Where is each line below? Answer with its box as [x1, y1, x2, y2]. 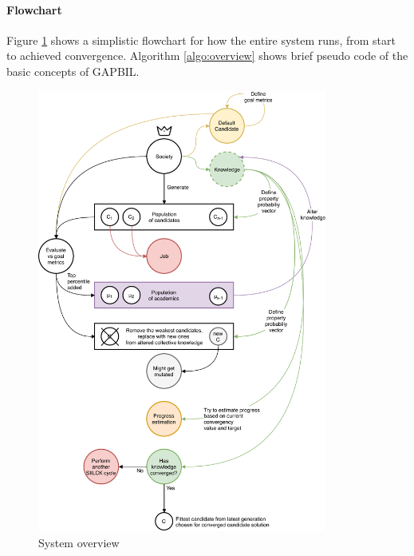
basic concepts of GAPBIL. [6, 62, 140, 79]
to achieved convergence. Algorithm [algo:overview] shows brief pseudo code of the [6, 47, 408, 64]
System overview [38, 534, 120, 551]
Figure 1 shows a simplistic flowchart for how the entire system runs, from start [6, 31, 396, 48]
